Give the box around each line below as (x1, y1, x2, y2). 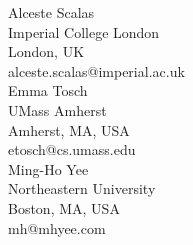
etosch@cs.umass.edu (8, 139, 136, 160)
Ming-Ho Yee (8, 158, 89, 179)
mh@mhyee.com (8, 217, 106, 238)
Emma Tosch (8, 80, 88, 101)
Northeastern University (8, 178, 156, 199)
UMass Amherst (8, 99, 107, 120)
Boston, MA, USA (8, 197, 120, 218)
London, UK (8, 41, 85, 62)
